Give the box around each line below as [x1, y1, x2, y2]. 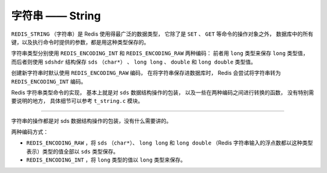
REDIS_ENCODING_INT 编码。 [11, 77, 87, 85]
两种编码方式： [11, 128, 48, 135]
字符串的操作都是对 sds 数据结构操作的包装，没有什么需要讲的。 [11, 117, 172, 124]
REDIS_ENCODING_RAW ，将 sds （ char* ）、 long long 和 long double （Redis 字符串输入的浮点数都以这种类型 [26, 139, 313, 146]
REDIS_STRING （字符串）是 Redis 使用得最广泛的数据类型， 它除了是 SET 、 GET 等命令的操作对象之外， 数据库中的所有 [11, 30, 314, 38]
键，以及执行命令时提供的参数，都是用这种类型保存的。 [11, 38, 150, 45]
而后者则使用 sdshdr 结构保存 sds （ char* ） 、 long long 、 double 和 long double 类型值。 [11, 58, 257, 65]
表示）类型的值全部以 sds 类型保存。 [26, 148, 119, 155]
